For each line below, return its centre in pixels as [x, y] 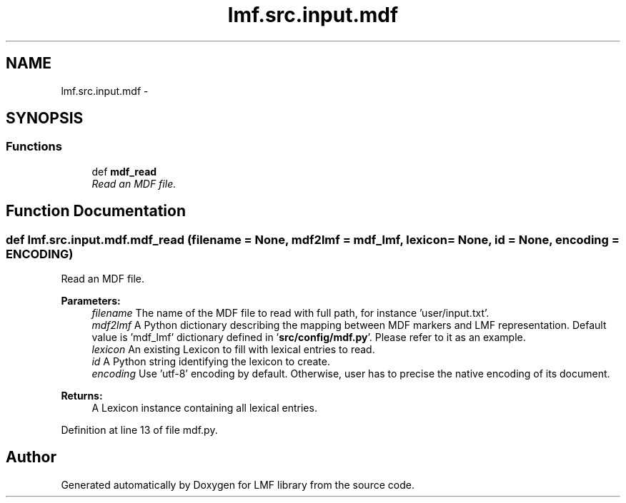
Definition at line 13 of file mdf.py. [139, 430]
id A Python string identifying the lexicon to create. [211, 362]
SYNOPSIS [45, 118]
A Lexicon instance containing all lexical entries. [204, 408]
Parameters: [91, 301]
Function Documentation [96, 211]
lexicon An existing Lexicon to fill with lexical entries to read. [233, 350]
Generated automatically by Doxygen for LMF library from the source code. [238, 484]
